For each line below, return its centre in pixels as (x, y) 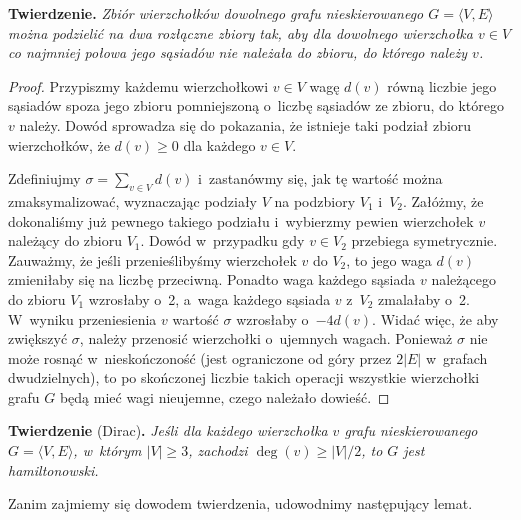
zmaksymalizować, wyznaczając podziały (132, 200)
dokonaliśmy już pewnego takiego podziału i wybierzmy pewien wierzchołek (241, 220)
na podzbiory (315, 200)
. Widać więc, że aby (435, 318)
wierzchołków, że (59, 144)
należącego (463, 279)
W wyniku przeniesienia (82, 318)
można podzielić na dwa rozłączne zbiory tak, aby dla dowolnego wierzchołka (240, 32)
